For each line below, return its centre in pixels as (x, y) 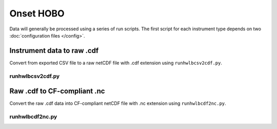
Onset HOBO (37, 13)
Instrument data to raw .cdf (54, 51)
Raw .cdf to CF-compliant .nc (57, 91)
